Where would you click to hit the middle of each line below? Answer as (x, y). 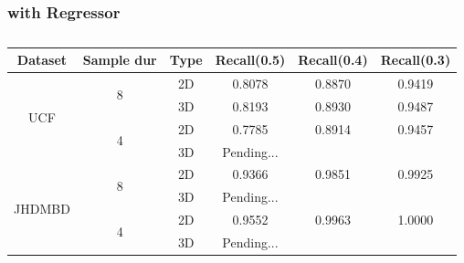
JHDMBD (42, 208)
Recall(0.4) (333, 60)
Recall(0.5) (250, 60)
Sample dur (120, 60)
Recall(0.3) (416, 60)
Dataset (42, 60)
